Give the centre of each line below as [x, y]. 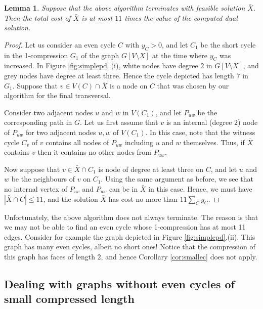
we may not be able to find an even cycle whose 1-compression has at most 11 [125, 227]
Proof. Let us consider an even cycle [60, 44]
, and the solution [71, 198]
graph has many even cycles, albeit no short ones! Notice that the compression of [130, 247]
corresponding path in [38, 122]
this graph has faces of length [50, 256]
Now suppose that [32, 169]
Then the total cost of [37, 17]
